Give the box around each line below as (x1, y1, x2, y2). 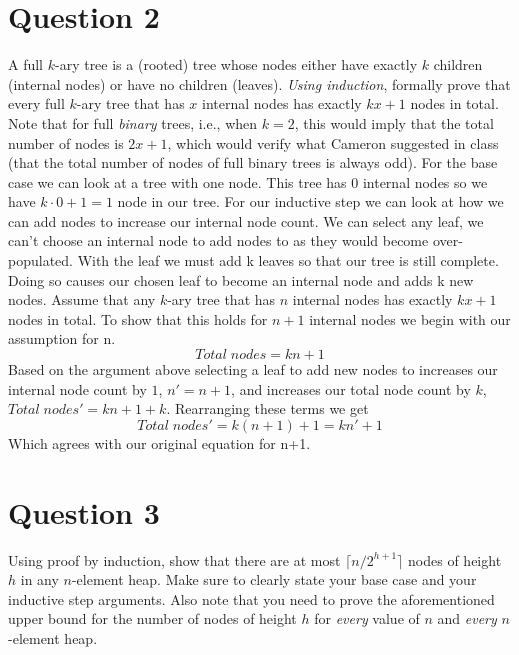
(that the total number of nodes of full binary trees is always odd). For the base (8, 152, 498, 173)
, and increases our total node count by (231, 378, 471, 399)
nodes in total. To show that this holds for (8, 308, 268, 329)
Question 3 (8, 491, 160, 532)
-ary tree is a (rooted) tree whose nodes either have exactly (54, 54, 418, 75)
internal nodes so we (362, 171, 488, 192)
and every (437, 608, 497, 629)
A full (8, 54, 44, 75)
